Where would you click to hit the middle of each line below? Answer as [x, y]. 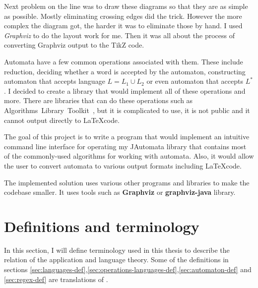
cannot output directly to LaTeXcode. [62, 120]
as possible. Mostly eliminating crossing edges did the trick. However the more [123, 16]
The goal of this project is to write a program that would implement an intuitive [127, 137]
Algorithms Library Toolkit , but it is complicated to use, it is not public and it [127, 110]
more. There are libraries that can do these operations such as [98, 100]
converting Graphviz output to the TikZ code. [74, 45]
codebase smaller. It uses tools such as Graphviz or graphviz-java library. [120, 192]
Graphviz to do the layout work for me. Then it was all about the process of [119, 35]
